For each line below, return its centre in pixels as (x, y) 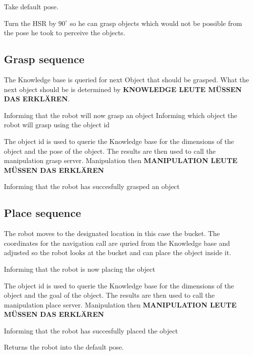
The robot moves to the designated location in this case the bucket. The (112, 233)
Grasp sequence (44, 59)
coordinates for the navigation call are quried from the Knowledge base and (117, 243)
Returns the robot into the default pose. (64, 347)
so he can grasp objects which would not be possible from (156, 23)
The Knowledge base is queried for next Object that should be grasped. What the (126, 79)
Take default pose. (31, 6)
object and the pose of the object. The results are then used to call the (110, 151)
